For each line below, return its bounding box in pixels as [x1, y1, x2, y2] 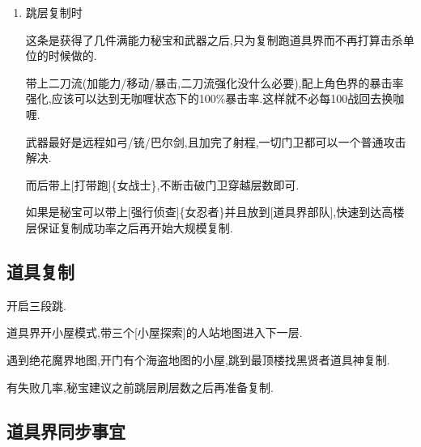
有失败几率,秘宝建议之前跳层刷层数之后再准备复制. [6, 378, 274, 395]
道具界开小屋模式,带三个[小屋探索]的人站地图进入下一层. [6, 324, 303, 341]
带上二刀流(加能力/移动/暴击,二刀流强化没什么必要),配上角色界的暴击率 [25, 74, 404, 91]
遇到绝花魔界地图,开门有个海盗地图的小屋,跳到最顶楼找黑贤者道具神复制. [6, 351, 390, 368]
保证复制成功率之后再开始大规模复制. [36, 219, 233, 236]
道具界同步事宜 [6, 418, 125, 443]
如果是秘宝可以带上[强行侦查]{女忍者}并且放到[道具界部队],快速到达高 [25, 203, 393, 220]
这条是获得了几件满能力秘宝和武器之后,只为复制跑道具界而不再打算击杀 [25, 31, 403, 48]
